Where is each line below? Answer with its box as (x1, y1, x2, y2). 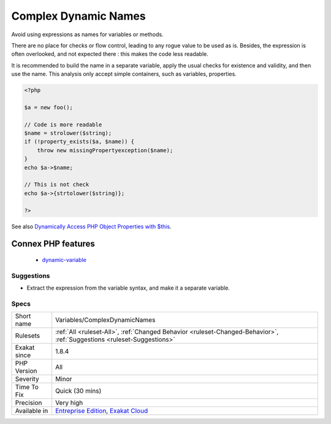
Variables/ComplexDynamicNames (55, 316, 156, 325)
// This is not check (24, 181, 89, 188)
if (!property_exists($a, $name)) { (24, 138, 135, 145)
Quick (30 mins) (55, 387, 102, 395)
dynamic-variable (42, 256, 87, 263)
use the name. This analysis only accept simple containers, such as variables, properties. (11, 71, 237, 78)
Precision (15, 399, 42, 407)
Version (15, 367, 37, 376)
